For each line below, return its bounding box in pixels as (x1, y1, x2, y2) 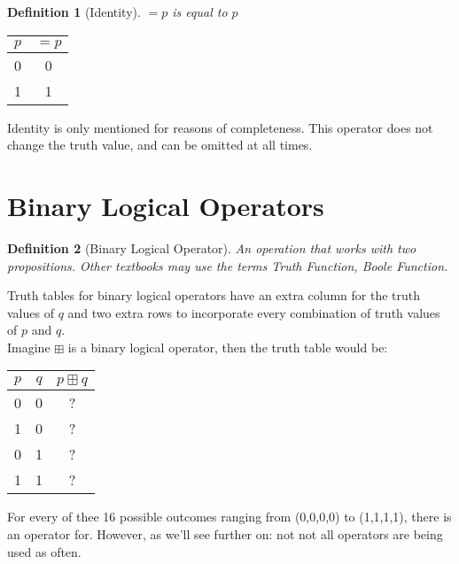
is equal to (172, 3, 228, 20)
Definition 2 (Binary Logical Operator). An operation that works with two (7, 238, 416, 257)
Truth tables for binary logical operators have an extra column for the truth (7, 286, 421, 305)
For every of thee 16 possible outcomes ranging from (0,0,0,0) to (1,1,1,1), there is (7, 507, 452, 526)
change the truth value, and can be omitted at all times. (7, 135, 313, 154)
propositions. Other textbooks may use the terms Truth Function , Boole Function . (7, 256, 448, 274)
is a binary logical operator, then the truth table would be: (67, 337, 388, 356)
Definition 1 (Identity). (7, 3, 141, 20)
